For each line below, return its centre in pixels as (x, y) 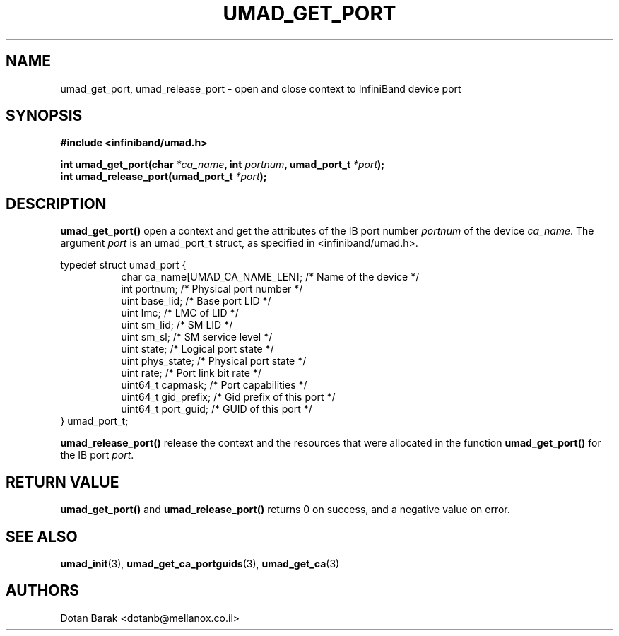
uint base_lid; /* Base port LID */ (196, 301)
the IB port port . (97, 455)
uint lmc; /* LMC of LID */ (180, 313)
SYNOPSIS (44, 116)
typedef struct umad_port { (123, 265)
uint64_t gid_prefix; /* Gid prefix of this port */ (228, 397)
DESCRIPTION (56, 204)
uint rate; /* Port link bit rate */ (191, 373)
